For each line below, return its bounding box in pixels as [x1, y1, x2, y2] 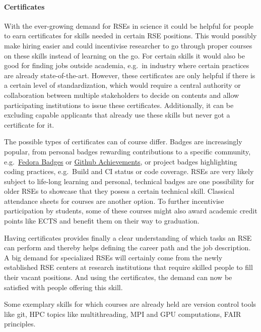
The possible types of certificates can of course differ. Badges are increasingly [4, 136, 242, 147]
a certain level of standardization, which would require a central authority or [4, 80, 241, 90]
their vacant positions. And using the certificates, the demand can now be [4, 272, 232, 283]
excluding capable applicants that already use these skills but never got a [4, 109, 230, 120]
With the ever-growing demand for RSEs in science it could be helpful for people [4, 20, 253, 31]
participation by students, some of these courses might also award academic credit [4, 205, 257, 216]
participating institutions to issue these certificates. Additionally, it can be [4, 99, 234, 110]
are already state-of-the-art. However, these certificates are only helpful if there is [4, 70, 255, 80]
